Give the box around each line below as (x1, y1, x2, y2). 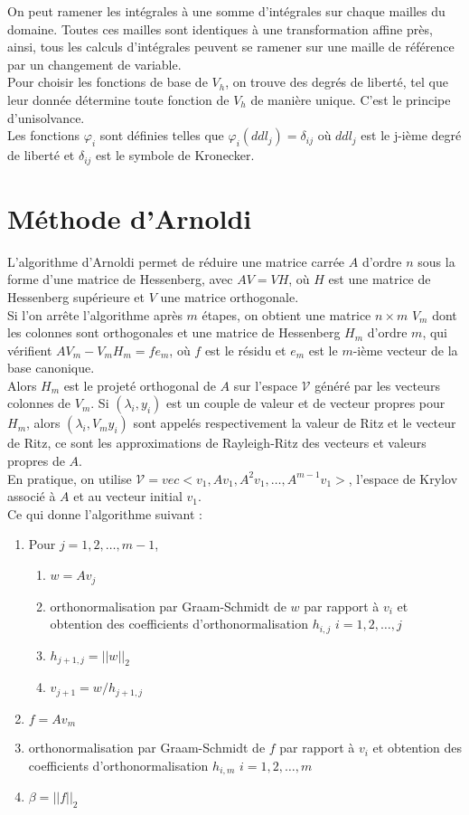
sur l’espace (233, 375, 297, 394)
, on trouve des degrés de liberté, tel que (225, 72, 448, 91)
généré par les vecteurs (314, 375, 440, 394)
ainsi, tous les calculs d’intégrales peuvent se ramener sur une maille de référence (7, 37, 455, 56)
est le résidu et (204, 340, 286, 359)
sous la (417, 251, 455, 270)
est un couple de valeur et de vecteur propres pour (165, 393, 446, 412)
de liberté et (7, 146, 75, 165)
